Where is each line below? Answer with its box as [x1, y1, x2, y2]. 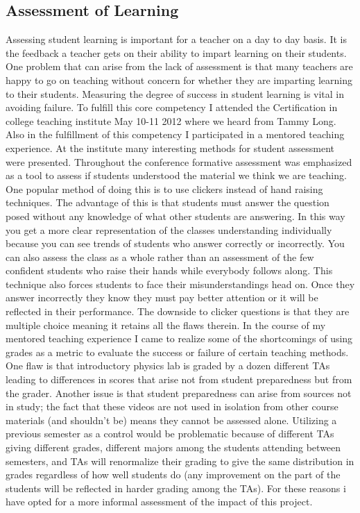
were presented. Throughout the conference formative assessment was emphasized [6, 154, 352, 169]
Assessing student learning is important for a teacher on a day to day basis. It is [6, 32, 347, 47]
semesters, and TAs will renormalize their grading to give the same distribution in [6, 453, 354, 468]
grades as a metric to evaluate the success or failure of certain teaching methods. [6, 344, 349, 359]
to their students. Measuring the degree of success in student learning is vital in [6, 86, 345, 101]
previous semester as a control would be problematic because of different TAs [6, 426, 334, 441]
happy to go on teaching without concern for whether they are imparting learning [6, 72, 352, 87]
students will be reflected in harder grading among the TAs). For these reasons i [6, 480, 346, 495]
